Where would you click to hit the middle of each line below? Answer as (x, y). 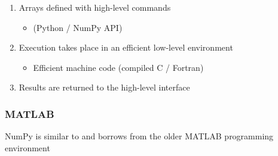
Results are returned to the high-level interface (104, 87)
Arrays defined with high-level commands (95, 7)
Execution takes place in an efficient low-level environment (126, 47)
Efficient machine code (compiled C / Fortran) (118, 67)
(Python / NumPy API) (78, 27)
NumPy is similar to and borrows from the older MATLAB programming (139, 136)
